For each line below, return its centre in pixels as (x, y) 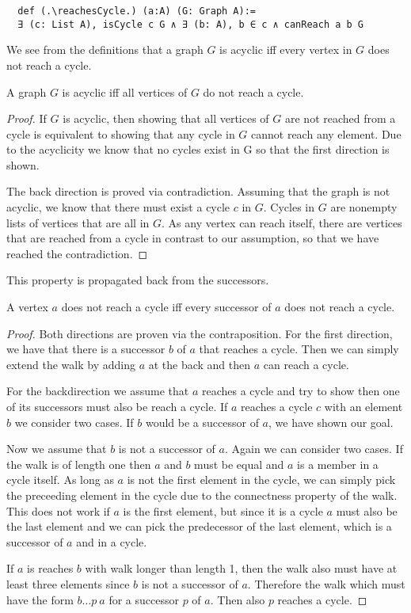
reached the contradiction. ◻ (77, 253)
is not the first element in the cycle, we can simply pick (261, 480)
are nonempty (364, 207)
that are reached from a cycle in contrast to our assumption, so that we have (193, 238)
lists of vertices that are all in (78, 222)
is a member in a (338, 464)
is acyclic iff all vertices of (125, 91)
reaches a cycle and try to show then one (301, 391)
